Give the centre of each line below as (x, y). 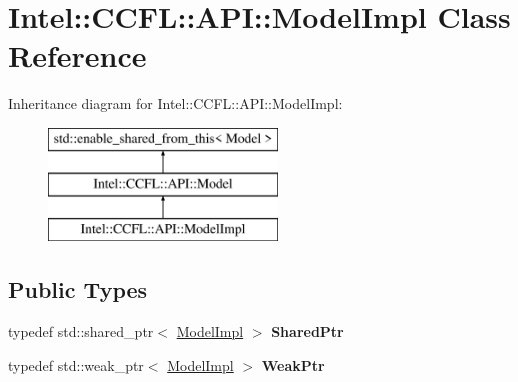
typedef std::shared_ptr (81, 331)
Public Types (78, 289)
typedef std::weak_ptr (76, 364)
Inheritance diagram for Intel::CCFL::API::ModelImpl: (175, 103)
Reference (77, 55)
